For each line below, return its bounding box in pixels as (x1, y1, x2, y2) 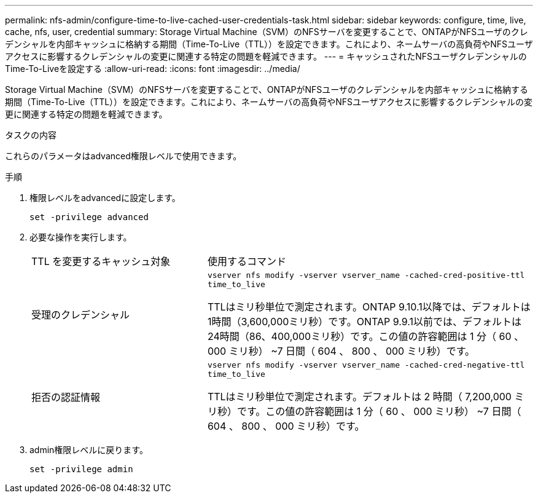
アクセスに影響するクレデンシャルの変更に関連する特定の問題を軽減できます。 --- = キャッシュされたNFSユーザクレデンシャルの (5, 51, 527, 61)
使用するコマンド (207, 255, 286, 267)
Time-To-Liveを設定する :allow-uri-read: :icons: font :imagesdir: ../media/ (5, 63, 300, 74)
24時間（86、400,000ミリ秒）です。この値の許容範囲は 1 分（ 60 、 (207, 330, 524, 342)
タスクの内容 (5, 130, 57, 140)
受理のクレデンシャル (31, 309, 130, 321)
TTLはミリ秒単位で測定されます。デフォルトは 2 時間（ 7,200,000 (207, 390, 512, 403)
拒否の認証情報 (31, 391, 101, 403)
